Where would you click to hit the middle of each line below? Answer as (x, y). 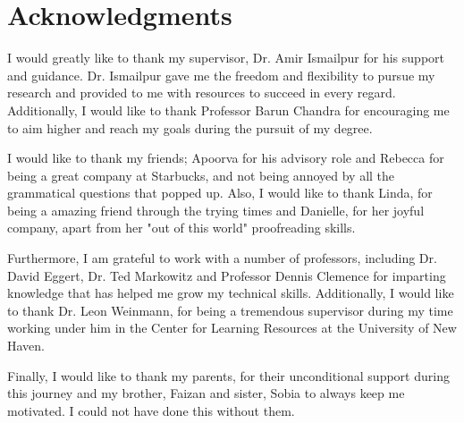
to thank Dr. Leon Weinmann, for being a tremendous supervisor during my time (230, 310)
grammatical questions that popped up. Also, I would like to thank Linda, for (220, 193)
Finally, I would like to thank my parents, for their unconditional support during (228, 375)
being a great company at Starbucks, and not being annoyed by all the (201, 175)
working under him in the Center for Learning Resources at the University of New (232, 328)
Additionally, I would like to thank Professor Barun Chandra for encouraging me (228, 110)
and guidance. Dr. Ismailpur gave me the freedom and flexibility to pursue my (221, 75)
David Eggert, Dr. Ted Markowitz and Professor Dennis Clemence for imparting (227, 275)
